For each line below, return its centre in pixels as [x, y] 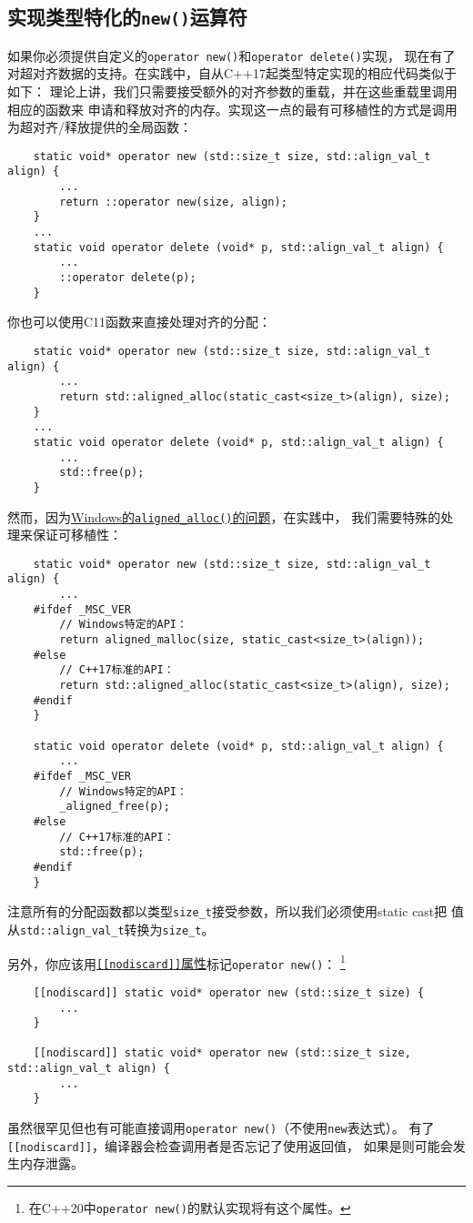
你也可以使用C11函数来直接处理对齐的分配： [140, 322]
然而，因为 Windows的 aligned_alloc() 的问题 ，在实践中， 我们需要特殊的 [224, 516]
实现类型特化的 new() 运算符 [127, 17]
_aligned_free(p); [115, 807]
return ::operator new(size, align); [173, 202]
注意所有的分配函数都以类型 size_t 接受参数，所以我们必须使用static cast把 [227, 911]
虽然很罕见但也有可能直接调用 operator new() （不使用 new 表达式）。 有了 [221, 1128]
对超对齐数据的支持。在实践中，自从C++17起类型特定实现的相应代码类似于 [232, 73]
